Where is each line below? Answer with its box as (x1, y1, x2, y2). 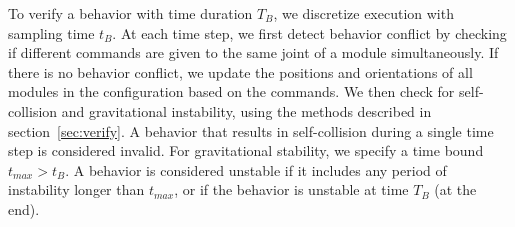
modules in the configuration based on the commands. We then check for (8, 81, 455, 102)
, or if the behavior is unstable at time (174, 179, 409, 200)
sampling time (8, 22, 95, 43)
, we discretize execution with (273, 3, 454, 23)
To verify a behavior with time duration (8, 3, 253, 23)
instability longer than (8, 179, 145, 200)
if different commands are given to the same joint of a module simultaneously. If (8, 42, 499, 63)
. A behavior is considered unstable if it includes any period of (65, 159, 447, 180)
